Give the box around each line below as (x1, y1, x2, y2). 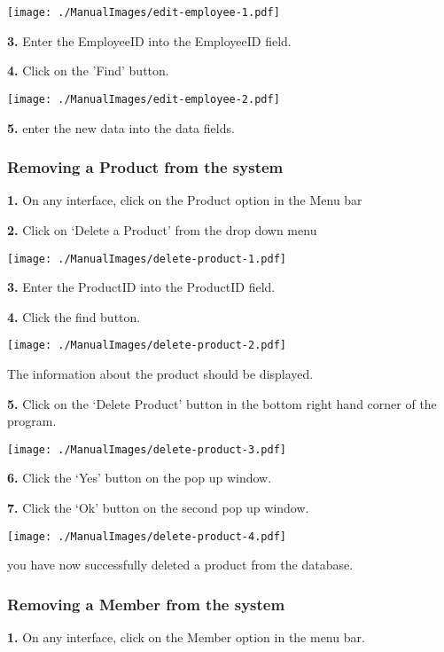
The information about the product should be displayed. (7, 365, 314, 382)
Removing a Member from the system (7, 593, 285, 615)
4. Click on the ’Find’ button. (7, 61, 169, 80)
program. (7, 412, 57, 430)
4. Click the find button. (7, 307, 141, 326)
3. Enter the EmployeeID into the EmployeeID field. (7, 31, 292, 50)
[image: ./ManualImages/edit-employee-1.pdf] (7, 6, 280, 19)
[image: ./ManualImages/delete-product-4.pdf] (7, 530, 286, 543)
